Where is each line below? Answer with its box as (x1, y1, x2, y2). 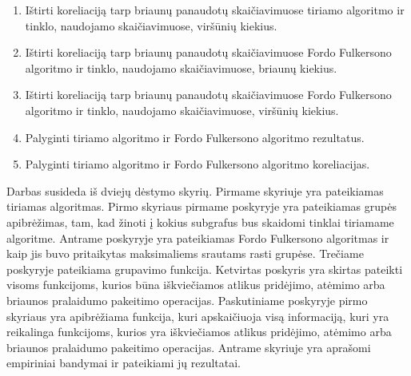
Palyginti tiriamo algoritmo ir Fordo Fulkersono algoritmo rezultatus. (25, 129, 365, 145)
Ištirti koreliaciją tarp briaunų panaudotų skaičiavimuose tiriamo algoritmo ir (25, 2, 405, 18)
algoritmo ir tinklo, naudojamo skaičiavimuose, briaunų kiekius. (25, 59, 337, 76)
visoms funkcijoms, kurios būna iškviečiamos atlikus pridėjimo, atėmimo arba (6, 276, 385, 293)
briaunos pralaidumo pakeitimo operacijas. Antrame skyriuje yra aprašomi (6, 338, 371, 355)
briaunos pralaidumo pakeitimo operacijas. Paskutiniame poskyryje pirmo (6, 291, 368, 308)
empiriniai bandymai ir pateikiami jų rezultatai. (6, 354, 241, 371)
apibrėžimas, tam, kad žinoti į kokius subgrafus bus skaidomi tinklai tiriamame (6, 213, 394, 230)
